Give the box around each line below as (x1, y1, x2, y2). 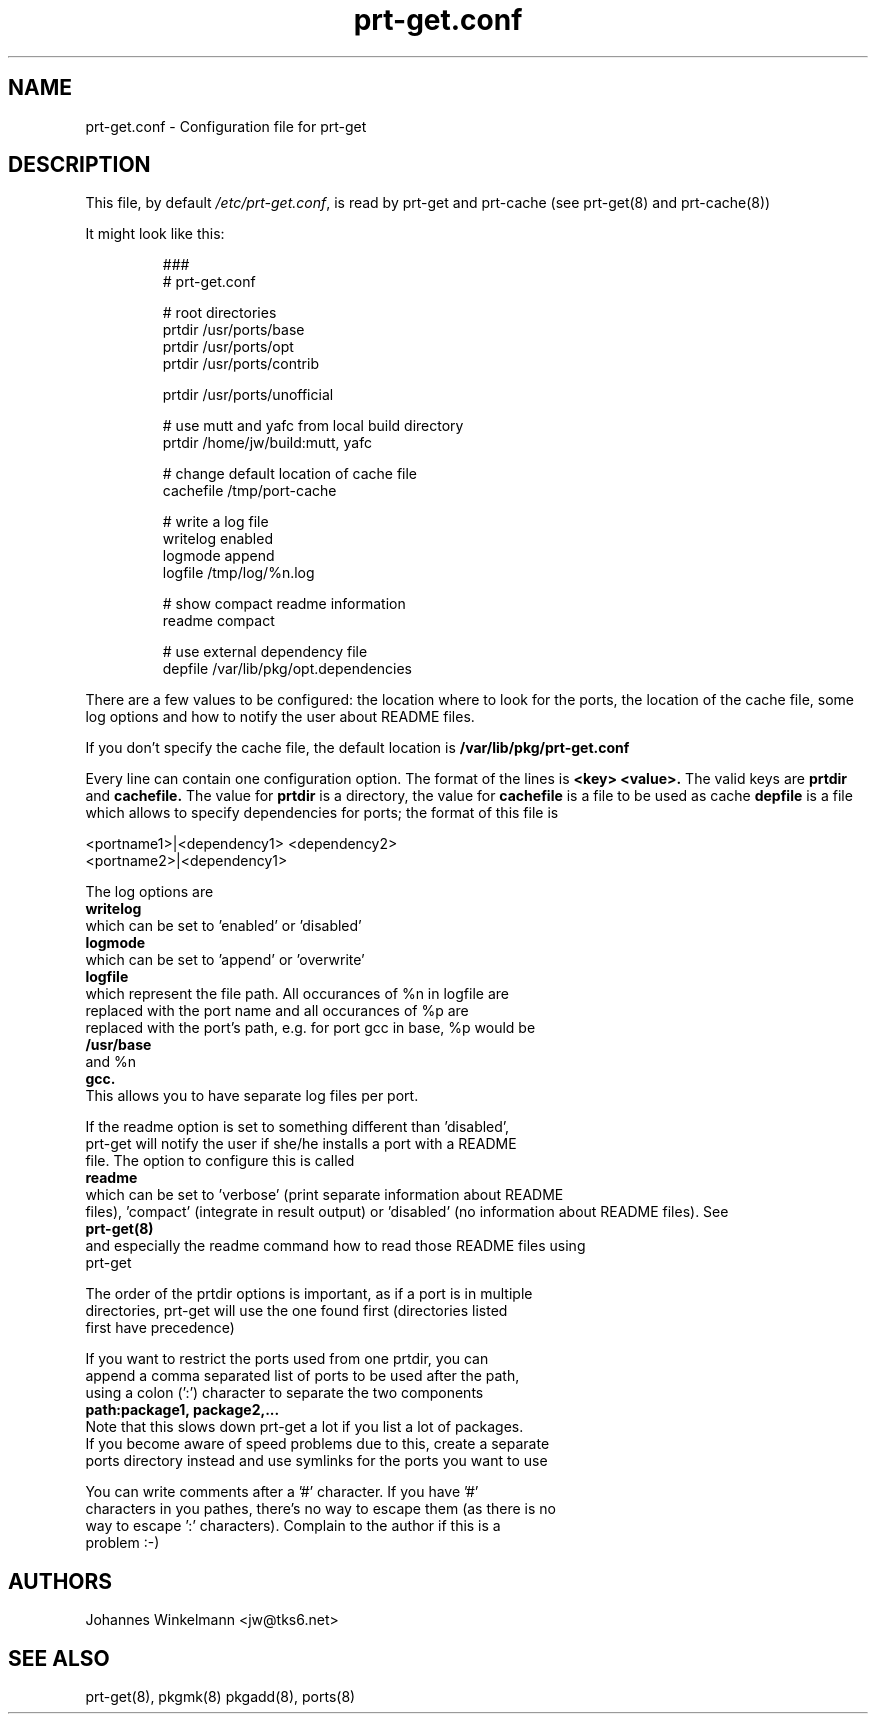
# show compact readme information (162, 595, 406, 613)
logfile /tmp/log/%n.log (162, 564, 315, 582)
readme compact (162, 612, 275, 630)
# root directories (162, 304, 277, 322)
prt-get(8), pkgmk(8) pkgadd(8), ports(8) (85, 1688, 356, 1706)
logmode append (162, 547, 275, 565)
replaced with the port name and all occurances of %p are (85, 1002, 469, 1020)
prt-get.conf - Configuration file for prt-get (85, 117, 367, 135)
